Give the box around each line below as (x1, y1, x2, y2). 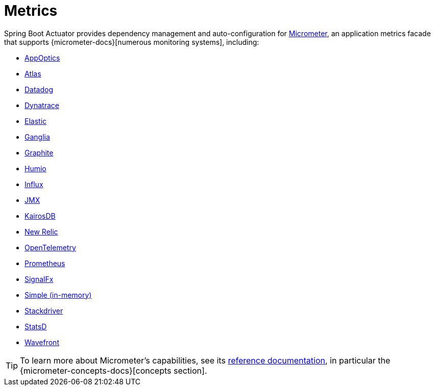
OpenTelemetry (25, 243, 76, 252)
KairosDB (25, 211, 56, 220)
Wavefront (25, 337, 59, 347)
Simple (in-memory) (25, 290, 92, 299)
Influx (25, 179, 43, 189)
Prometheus (25, 258, 65, 268)
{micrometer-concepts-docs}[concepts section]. (20, 365, 207, 376)
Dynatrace (25, 100, 59, 110)
